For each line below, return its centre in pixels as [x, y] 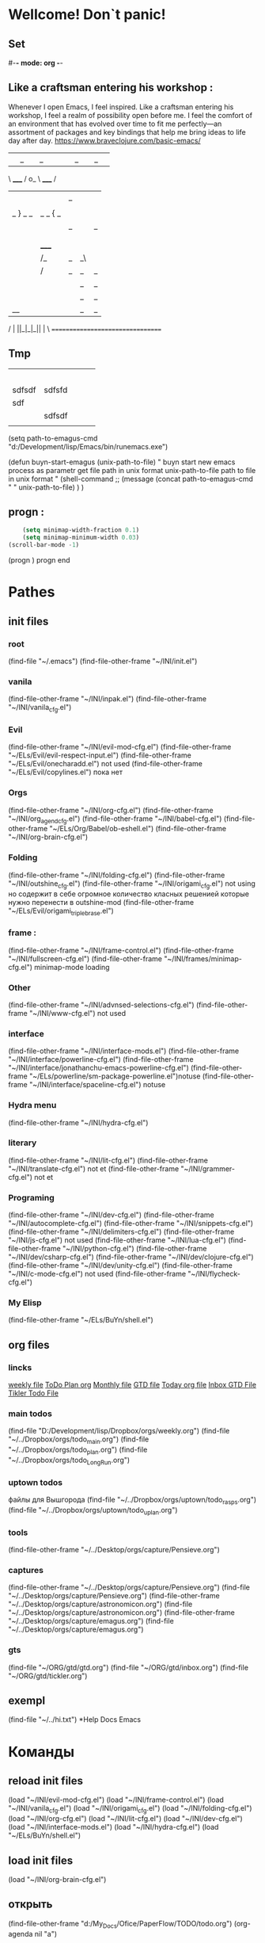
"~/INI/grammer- [208, 1168]
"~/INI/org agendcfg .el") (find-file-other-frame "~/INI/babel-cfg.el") [115, 819]
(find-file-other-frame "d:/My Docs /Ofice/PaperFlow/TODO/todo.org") [120, 1924]
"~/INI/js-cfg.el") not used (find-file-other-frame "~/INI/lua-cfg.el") [117, 1240]
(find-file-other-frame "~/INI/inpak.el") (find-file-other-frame [108, 699]
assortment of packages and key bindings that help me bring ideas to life [127, 132]
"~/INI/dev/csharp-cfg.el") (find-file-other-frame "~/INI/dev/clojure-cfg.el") [131, 1257]
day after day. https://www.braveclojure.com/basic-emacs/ [104, 140]
